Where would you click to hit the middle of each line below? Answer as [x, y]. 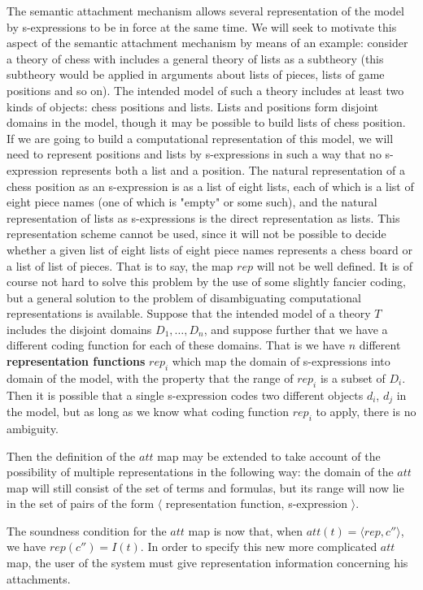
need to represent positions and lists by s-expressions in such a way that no [194, 154]
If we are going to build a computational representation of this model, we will [200, 138]
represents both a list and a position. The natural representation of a [233, 169]
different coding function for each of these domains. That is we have [176, 345]
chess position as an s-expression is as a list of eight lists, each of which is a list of [210, 186]
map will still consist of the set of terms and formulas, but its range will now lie [205, 487]
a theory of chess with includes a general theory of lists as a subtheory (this [195, 58]
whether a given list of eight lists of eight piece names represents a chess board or [209, 249]
